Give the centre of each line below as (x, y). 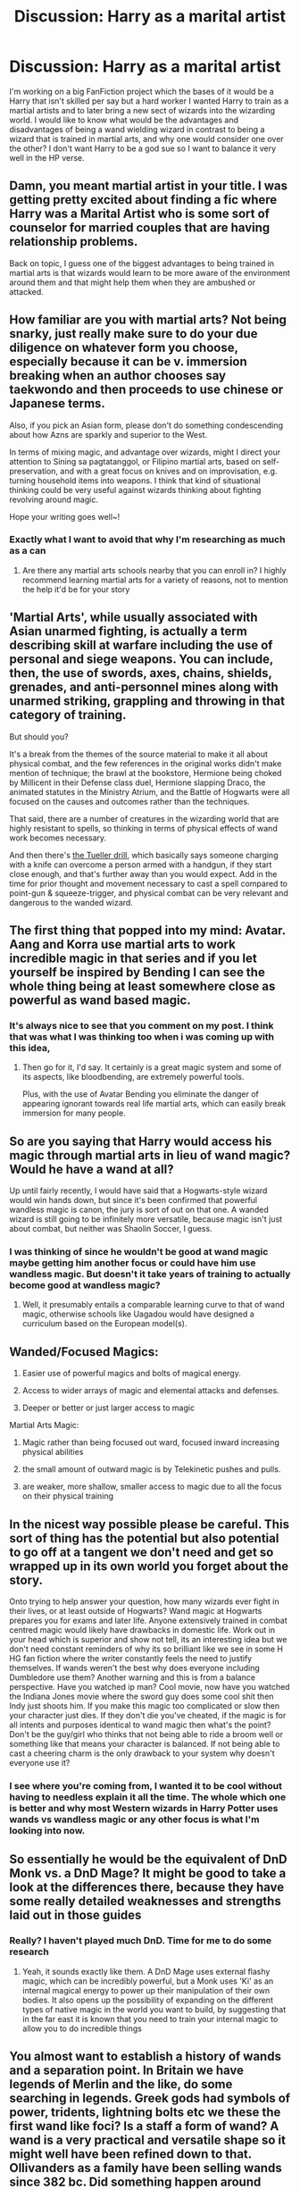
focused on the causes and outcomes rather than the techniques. (129, 801)
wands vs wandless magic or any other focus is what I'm (134, 1819)
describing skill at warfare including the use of (141, 645)
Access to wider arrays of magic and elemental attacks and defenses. (150, 1391)
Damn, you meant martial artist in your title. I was (149, 186)
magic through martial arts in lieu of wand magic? (150, 1155)
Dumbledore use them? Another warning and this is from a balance (133, 1677)
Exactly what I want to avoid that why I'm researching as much (147, 539)
